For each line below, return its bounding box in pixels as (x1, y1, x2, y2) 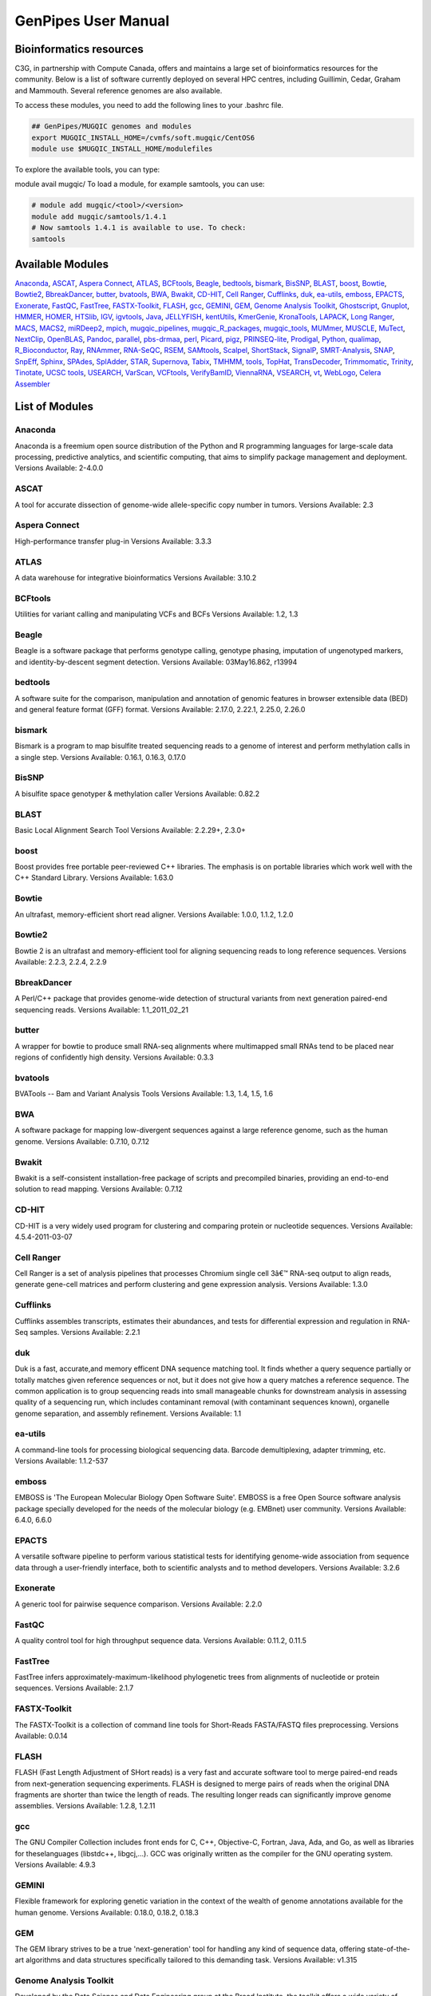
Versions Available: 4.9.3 (14, 1860, 96, 1870)
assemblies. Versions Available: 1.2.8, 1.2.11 (14, 1801, 156, 1811)
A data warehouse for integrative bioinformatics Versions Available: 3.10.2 (14, 572, 257, 582)
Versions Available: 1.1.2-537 (14, 1456, 109, 1466)
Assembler (14, 379, 51, 389)
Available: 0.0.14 (14, 1731, 68, 1741)
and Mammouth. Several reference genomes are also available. (14, 85, 223, 95)
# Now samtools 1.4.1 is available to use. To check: (31, 224, 247, 232)
